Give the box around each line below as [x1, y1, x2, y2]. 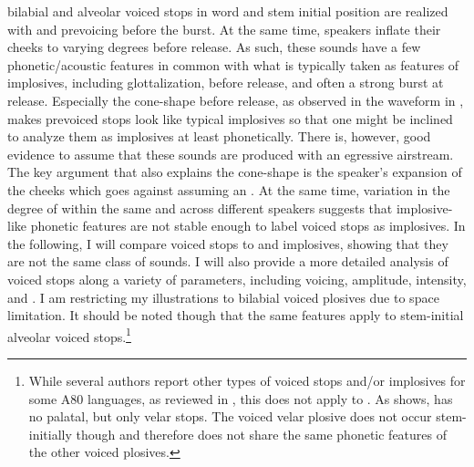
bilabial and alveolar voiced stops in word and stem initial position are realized [7, 2, 448, 20]
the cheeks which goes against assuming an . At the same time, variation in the [7, 180, 450, 199]
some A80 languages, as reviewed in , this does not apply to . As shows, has [28, 389, 453, 408]
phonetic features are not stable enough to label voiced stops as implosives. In [30, 216, 466, 235]
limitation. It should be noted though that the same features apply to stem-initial [7, 306, 464, 325]
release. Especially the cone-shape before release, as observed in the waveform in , [7, 90, 464, 109]
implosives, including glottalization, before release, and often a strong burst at [7, 73, 444, 92]
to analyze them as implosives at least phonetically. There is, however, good [7, 127, 431, 146]
